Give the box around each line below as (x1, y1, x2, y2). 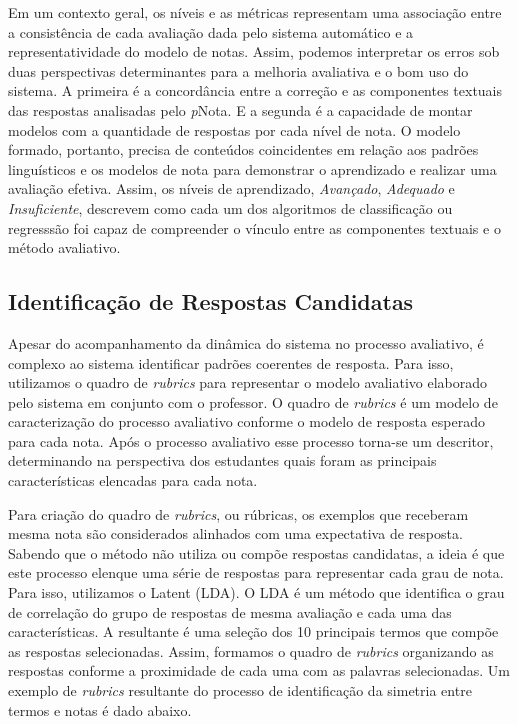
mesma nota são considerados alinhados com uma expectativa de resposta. (8, 523, 463, 544)
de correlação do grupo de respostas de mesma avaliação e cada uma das (8, 601, 452, 622)
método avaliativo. (8, 237, 121, 258)
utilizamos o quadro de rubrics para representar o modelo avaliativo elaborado (8, 372, 487, 393)
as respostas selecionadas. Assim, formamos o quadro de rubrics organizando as (8, 640, 494, 661)
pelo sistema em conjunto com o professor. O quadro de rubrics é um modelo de (8, 391, 498, 412)
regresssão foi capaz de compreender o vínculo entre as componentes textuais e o (8, 217, 501, 238)
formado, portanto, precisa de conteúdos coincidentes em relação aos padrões (8, 139, 479, 160)
